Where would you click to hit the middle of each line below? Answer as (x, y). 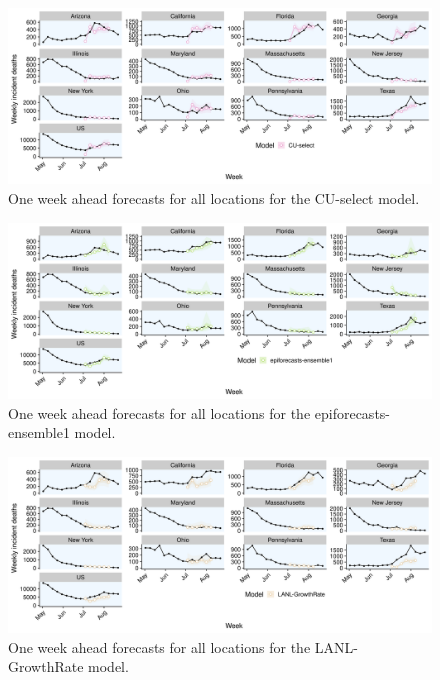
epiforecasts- (352, 412)
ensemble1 (39, 432)
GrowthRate (46, 666)
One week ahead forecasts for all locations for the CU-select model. (214, 197)
